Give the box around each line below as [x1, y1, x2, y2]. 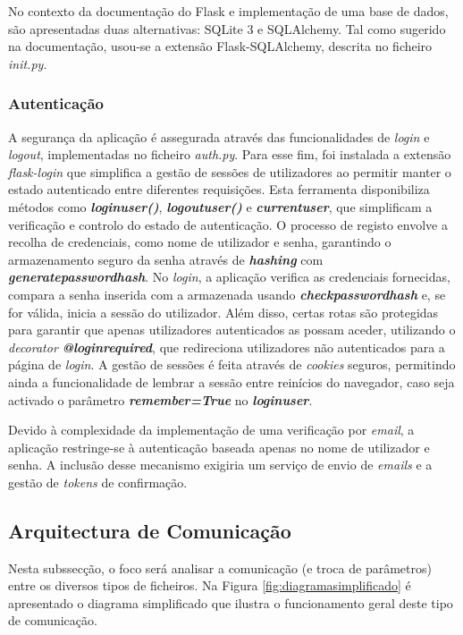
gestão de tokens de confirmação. [8, 472, 188, 491]
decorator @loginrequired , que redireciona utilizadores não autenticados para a [8, 337, 445, 356]
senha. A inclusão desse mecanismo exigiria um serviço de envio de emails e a [8, 455, 433, 474]
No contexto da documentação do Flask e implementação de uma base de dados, [8, 2, 449, 20]
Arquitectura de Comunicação [8, 516, 291, 544]
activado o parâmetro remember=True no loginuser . [8, 390, 313, 409]
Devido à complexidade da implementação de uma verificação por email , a [8, 420, 415, 439]
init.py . [8, 54, 47, 72]
